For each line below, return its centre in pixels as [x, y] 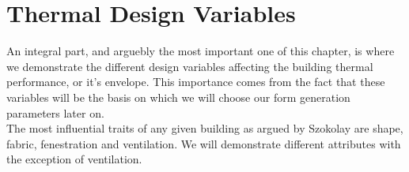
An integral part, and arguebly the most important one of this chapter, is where [201, 51]
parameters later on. [55, 112]
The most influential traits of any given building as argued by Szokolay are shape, [205, 128]
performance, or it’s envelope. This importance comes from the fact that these [196, 82]
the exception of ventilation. [74, 159]
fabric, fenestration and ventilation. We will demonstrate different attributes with [204, 143]
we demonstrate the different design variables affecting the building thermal [190, 66]
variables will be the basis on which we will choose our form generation [178, 97]
